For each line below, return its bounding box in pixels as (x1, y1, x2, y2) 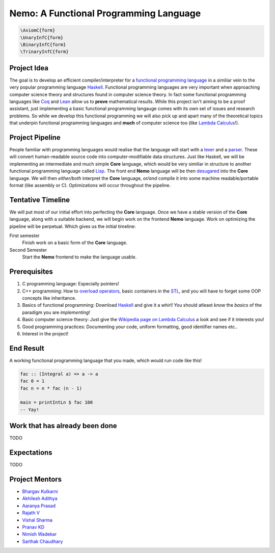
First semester (9, 232, 40, 239)
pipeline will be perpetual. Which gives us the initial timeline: (9, 223, 136, 229)
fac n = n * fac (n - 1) (20, 385, 82, 391)
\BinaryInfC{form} (20, 41, 66, 47)
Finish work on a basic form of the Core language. (22, 240, 128, 246)
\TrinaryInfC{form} (20, 49, 69, 55)
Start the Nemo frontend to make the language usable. (22, 254, 137, 260)
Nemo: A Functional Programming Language (9, 8, 201, 19)
